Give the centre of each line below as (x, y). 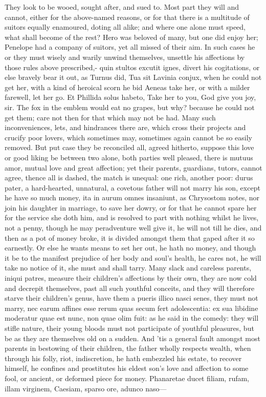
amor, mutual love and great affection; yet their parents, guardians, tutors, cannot (134, 167)
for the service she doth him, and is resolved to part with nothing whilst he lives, (132, 217)
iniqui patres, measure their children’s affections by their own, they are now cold (131, 278)
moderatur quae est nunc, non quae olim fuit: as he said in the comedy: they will (132, 318)
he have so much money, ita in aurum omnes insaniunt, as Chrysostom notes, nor (132, 197)
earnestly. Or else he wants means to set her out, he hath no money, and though (130, 248)
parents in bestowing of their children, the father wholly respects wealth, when (128, 348)
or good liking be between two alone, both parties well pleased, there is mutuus (129, 157)
